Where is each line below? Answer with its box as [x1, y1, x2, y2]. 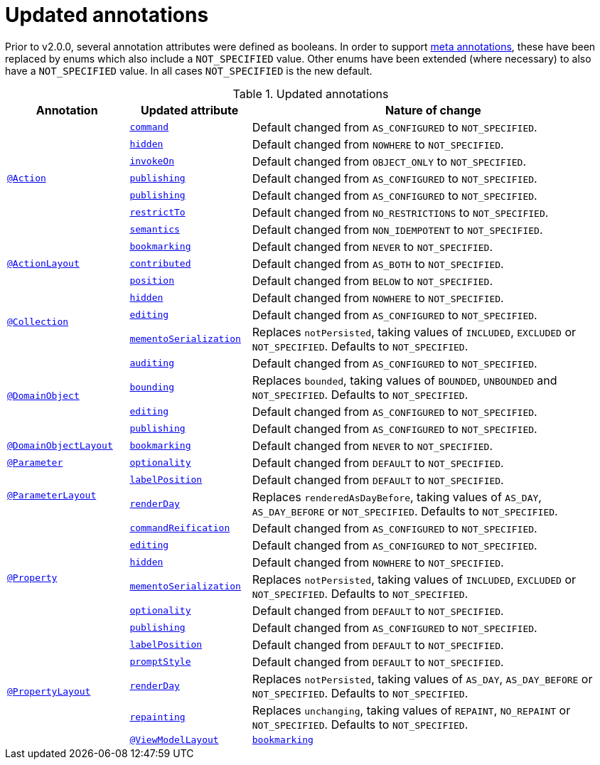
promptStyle [129, 656, 191, 668]
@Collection [7, 316, 69, 328]
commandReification [129, 523, 230, 534]
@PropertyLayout [7, 685, 91, 697]
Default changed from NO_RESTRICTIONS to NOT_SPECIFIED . [252, 205, 549, 220]
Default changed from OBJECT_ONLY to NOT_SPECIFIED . [252, 154, 527, 168]
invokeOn [129, 156, 175, 167]
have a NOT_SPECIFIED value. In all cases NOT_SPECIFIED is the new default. [5, 64, 373, 77]
